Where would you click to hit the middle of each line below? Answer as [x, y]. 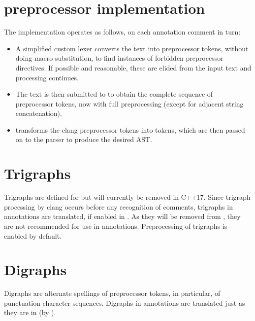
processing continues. [47, 77]
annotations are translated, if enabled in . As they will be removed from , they [122, 216]
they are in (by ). [30, 312]
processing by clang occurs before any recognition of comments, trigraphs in [118, 206]
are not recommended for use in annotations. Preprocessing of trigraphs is [116, 226]
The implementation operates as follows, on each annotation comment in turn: [122, 32]
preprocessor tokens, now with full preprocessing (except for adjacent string [129, 103]
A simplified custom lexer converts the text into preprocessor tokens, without [132, 48]
